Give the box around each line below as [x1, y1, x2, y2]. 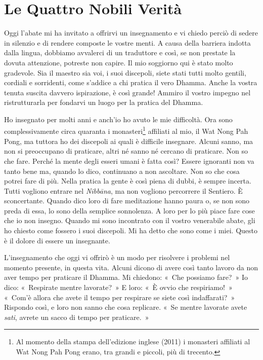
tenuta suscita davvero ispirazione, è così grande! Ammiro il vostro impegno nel [4, 87, 251, 97]
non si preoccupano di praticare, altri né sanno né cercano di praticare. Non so [4, 146, 248, 156]
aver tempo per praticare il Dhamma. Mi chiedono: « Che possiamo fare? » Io [4, 272, 248, 282]
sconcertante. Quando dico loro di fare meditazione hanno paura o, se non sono [4, 195, 249, 206]
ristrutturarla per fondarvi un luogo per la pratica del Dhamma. [4, 97, 203, 107]
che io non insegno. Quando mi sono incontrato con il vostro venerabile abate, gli [4, 215, 255, 226]
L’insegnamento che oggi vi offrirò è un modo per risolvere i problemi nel [4, 252, 230, 263]
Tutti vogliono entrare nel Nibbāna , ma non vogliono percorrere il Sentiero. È [4, 185, 243, 196]
